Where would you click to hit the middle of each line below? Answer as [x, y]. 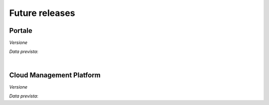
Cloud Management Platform [55, 75]
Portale [21, 31]
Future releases [42, 13]
